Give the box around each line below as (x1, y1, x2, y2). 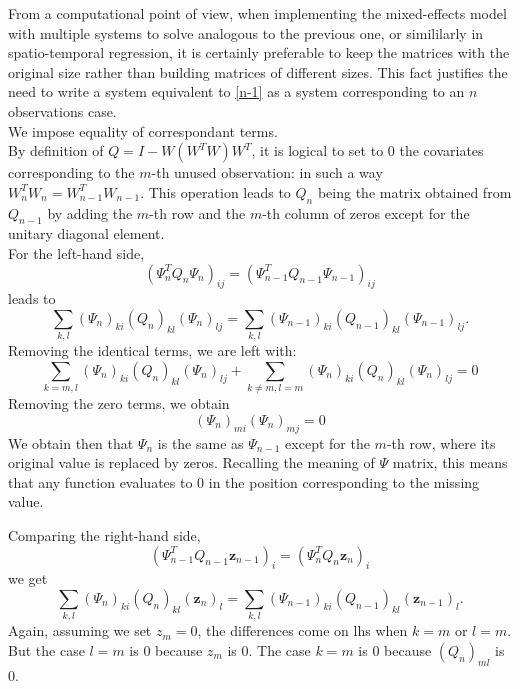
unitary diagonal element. (8, 223, 165, 244)
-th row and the (149, 202, 246, 223)
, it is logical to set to (251, 140, 384, 161)
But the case (8, 639, 85, 660)
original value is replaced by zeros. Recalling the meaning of (8, 452, 375, 473)
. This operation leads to (140, 181, 291, 202)
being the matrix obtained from (317, 181, 512, 202)
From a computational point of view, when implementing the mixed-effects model (8, 3, 507, 23)
